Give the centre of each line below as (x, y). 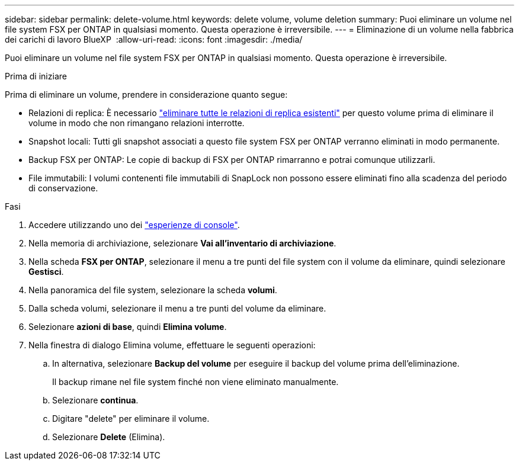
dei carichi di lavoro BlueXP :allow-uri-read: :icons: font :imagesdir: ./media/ (154, 39)
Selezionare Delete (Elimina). (109, 437)
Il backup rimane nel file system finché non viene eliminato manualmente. (196, 382)
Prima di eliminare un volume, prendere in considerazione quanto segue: (146, 94)
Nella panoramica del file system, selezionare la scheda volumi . (153, 290)
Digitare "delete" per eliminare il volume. (131, 418)
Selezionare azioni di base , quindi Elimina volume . (128, 327)
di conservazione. (63, 188)
